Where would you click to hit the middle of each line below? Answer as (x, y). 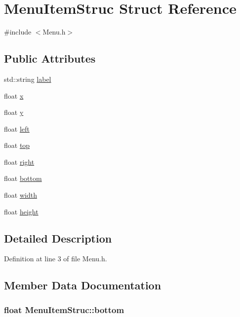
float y (14, 112)
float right (19, 161)
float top (17, 145)
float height (21, 211)
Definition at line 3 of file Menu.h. (56, 259)
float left (17, 128)
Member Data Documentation (83, 285)
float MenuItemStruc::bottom (64, 309)
